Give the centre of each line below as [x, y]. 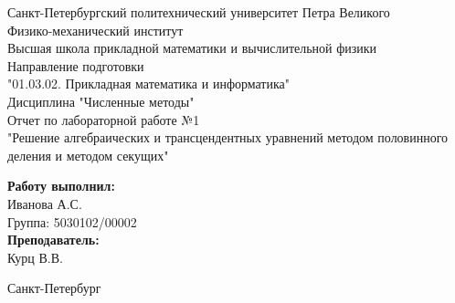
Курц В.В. [35, 257]
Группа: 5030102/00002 [72, 221]
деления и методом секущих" [88, 155]
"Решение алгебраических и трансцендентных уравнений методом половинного [228, 137]
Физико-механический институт [95, 30]
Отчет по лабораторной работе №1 [104, 119]
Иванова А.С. [45, 203]
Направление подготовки [76, 65]
